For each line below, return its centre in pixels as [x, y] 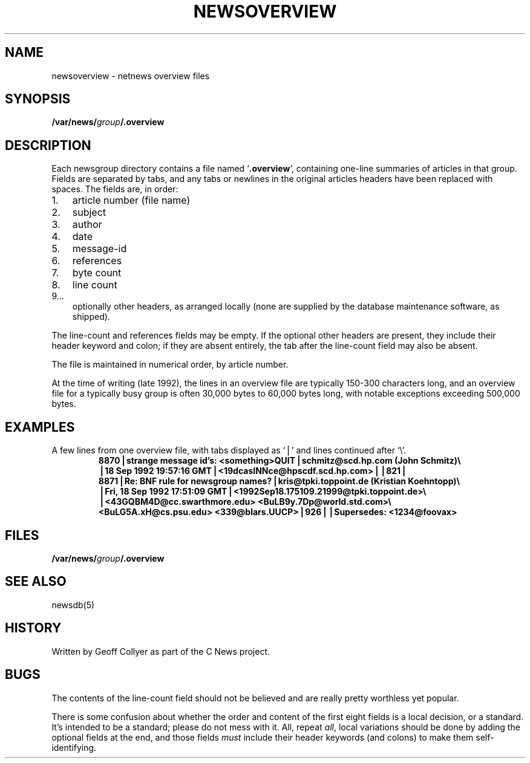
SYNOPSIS [38, 99]
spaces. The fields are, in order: [115, 189]
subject [89, 213]
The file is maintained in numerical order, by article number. [170, 365]
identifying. [74, 747]
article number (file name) [131, 200]
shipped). [91, 317]
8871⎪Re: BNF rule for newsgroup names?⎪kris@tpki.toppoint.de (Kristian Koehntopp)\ [279, 481]
